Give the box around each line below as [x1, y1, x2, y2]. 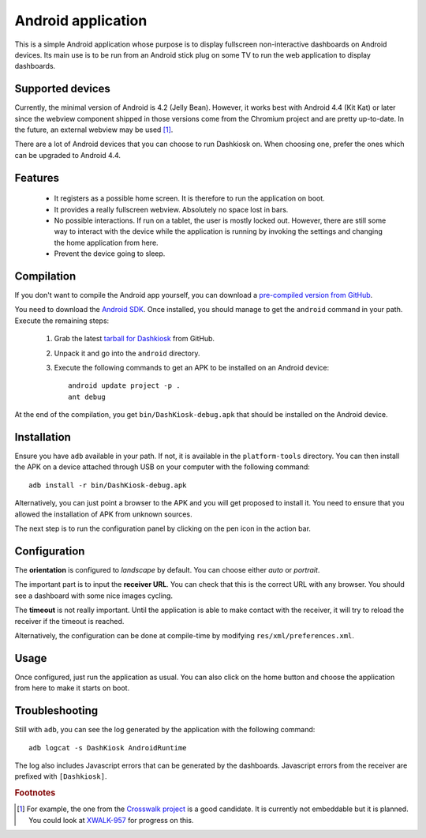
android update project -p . [68, 381, 181, 390]
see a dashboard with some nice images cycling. [14, 591, 174, 600]
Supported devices [14, 82, 110, 96]
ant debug [68, 392, 106, 401]
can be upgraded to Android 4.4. [14, 150, 121, 160]
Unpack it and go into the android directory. [54, 348, 200, 358]
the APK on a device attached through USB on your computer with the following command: [14, 462, 311, 472]
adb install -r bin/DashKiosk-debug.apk [28, 480, 187, 490]
